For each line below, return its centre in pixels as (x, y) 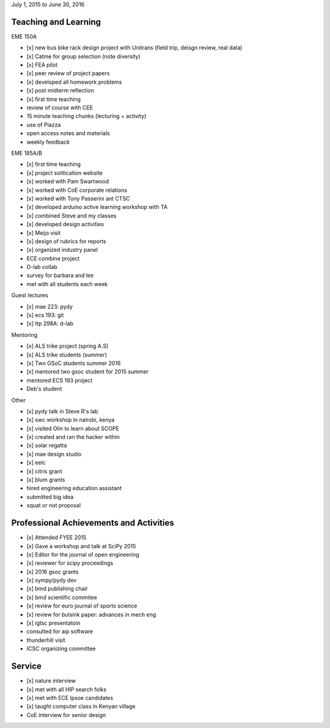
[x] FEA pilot (42, 65)
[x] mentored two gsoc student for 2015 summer (88, 372)
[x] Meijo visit (44, 233)
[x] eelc (36, 463)
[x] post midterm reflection (60, 90)
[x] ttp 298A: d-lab (50, 323)
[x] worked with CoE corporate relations (77, 190)
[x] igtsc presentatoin (53, 623)
